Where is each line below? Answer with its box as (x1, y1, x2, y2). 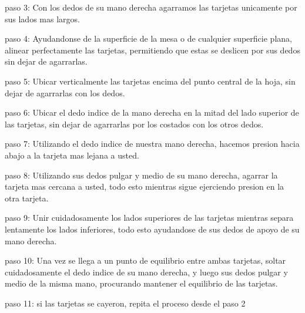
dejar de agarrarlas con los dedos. (5, 86, 125, 99)
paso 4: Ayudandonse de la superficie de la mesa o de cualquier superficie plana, (5, 32, 292, 45)
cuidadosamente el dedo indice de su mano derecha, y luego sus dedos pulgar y (5, 265, 288, 278)
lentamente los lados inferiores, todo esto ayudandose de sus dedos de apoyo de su (5, 223, 300, 235)
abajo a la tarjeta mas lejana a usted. (5, 149, 139, 161)
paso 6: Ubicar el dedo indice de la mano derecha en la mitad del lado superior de (5, 106, 299, 119)
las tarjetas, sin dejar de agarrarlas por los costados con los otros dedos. (5, 117, 264, 130)
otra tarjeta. (5, 191, 49, 204)
